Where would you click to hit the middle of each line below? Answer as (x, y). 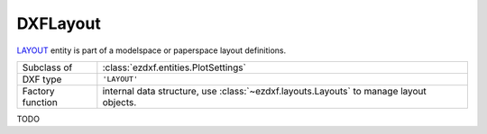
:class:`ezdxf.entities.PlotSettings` (175, 67)
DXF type (42, 79)
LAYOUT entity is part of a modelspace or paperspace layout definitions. (152, 50)
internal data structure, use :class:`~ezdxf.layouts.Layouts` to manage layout (265, 91)
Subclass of (47, 67)
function (40, 102)
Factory (38, 91)
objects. (119, 102)
